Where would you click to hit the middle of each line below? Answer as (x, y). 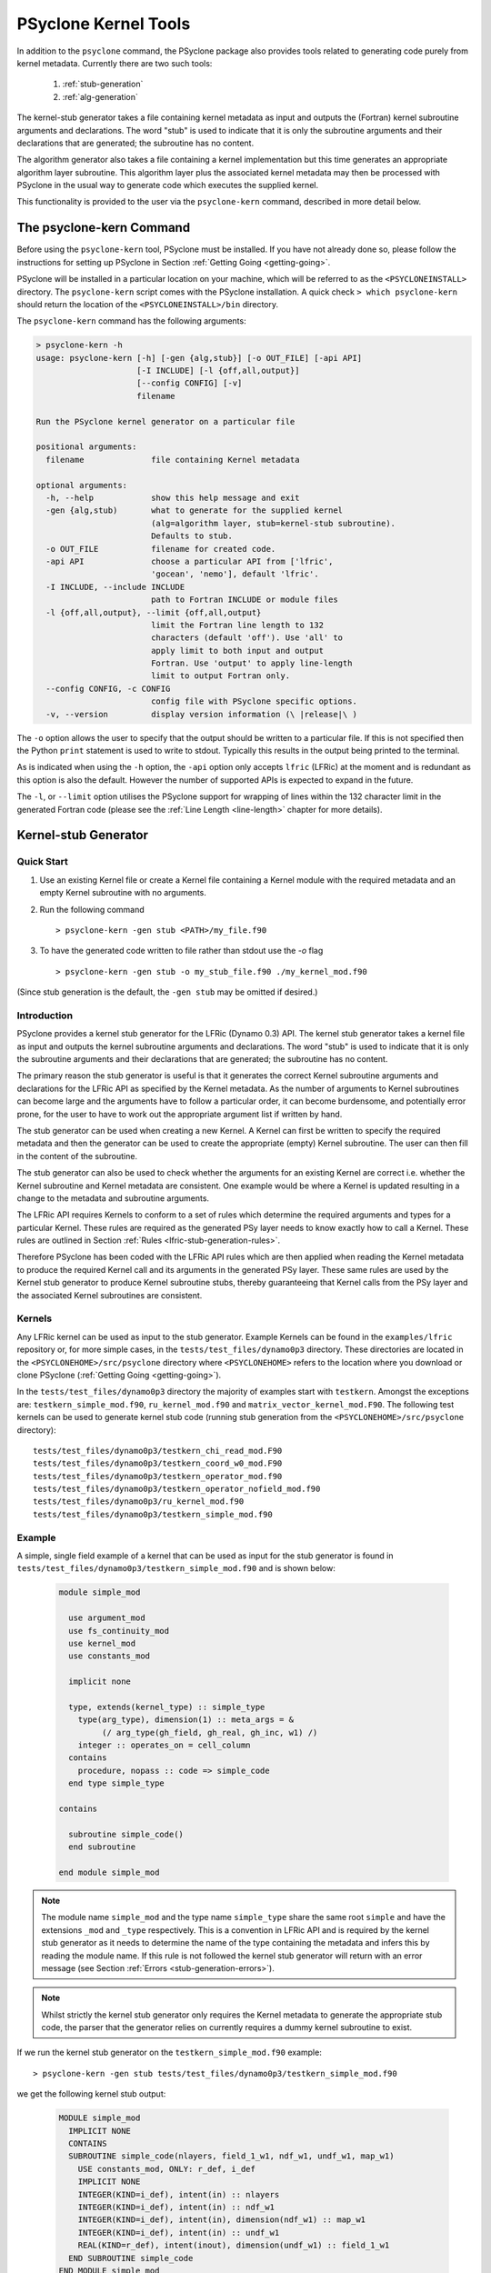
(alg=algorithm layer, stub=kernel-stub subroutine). (273, 523)
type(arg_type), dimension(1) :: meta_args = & (186, 1720)
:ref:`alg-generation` (100, 96)
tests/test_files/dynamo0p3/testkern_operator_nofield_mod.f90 (177, 1489)
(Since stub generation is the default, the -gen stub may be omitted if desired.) (167, 992)
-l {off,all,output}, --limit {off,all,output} (154, 612)
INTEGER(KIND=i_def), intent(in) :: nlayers (179, 2194)
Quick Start (42, 862)
